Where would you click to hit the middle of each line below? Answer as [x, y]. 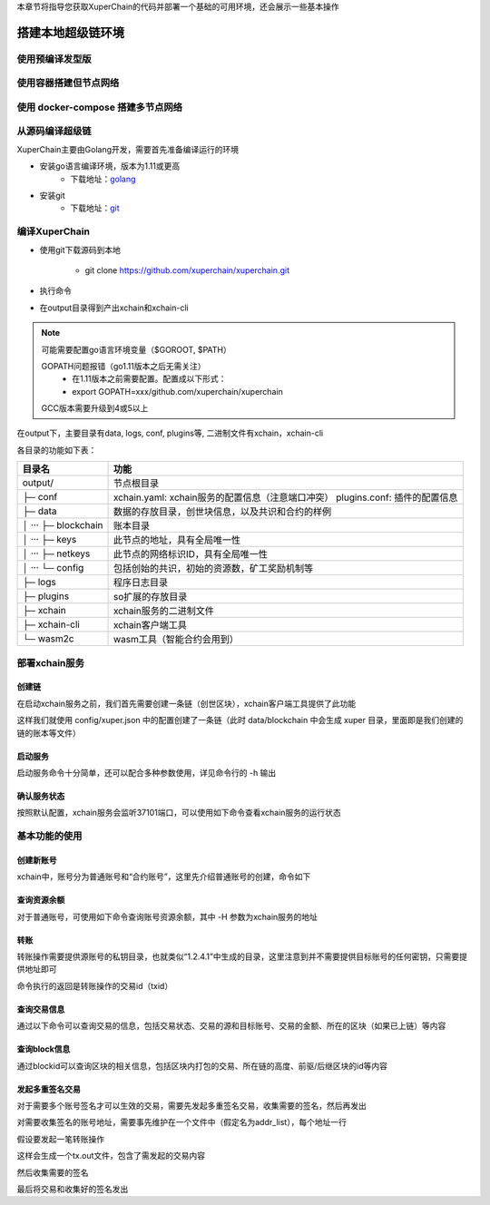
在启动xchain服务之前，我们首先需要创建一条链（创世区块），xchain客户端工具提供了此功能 [186, 703]
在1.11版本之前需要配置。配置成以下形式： [149, 379]
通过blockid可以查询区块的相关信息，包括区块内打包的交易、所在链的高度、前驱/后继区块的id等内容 [202, 1065]
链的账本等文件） [49, 733]
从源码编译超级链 [54, 132]
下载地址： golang [103, 179]
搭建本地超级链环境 [70, 32]
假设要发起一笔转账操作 [60, 1139]
